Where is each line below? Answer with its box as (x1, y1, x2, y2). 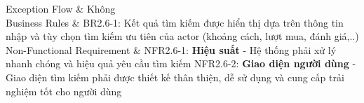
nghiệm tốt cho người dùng (6, 83, 122, 98)
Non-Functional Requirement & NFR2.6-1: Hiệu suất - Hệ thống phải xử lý (6, 42, 337, 57)
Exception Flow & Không (6, 1, 116, 15)
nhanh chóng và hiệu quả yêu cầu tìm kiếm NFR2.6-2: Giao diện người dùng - (6, 56, 356, 71)
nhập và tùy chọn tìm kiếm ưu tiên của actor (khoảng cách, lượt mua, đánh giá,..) (6, 29, 359, 43)
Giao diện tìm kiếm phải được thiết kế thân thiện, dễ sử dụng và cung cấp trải (6, 69, 344, 84)
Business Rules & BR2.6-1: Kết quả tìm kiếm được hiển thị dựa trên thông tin (6, 15, 344, 29)
